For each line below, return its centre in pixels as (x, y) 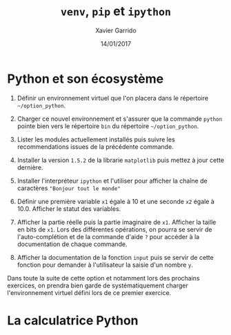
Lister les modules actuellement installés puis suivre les (96, 139)
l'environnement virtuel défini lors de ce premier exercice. (89, 292)
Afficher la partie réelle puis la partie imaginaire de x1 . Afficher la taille (117, 222)
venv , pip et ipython (116, 11)
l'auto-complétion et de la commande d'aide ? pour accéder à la (108, 236)
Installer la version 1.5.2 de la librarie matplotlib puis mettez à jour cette (121, 160)
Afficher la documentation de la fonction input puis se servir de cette (115, 257)
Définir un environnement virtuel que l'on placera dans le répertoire (113, 98)
